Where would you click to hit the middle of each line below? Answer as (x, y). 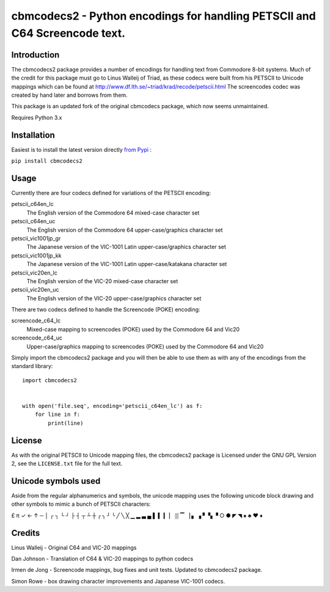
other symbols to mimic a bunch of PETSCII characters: (81, 504)
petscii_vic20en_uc (35, 290)
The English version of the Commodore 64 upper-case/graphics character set (125, 230)
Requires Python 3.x (37, 117)
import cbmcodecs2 (50, 380)
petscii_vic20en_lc (34, 273)
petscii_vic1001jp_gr (36, 238)
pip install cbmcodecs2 (47, 161)
